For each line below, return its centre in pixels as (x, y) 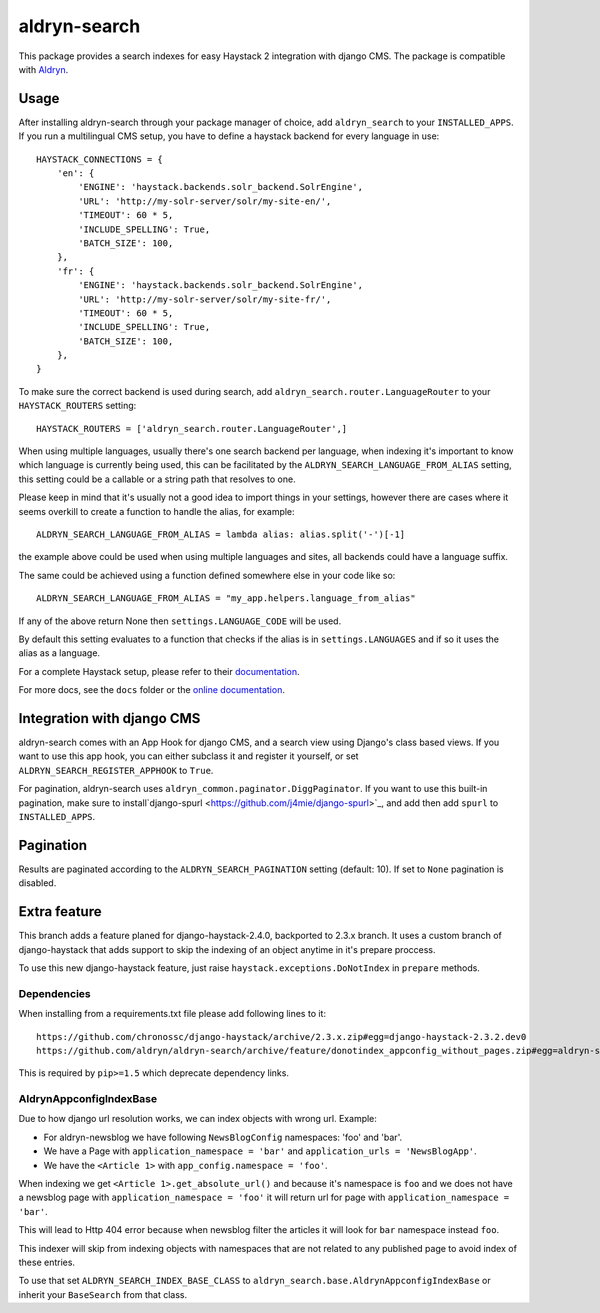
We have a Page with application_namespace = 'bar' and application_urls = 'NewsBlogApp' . (260, 1151)
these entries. (46, 1262)
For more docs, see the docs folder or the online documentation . (151, 690)
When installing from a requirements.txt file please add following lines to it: (172, 1014)
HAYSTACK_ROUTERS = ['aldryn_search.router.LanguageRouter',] (192, 428)
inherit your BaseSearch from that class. (103, 1294)
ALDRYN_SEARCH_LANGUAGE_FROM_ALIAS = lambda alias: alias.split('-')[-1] (221, 534)
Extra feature (60, 911)
